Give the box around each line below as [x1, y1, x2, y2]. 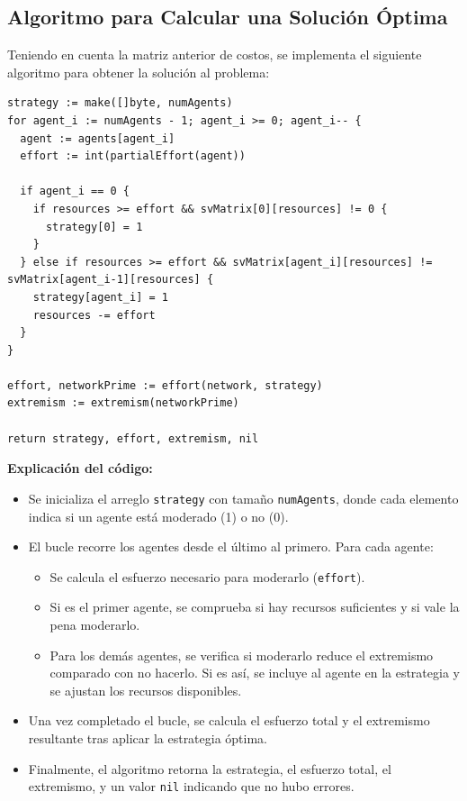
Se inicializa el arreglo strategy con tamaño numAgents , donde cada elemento [28, 488, 459, 507]
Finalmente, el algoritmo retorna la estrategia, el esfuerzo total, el [28, 759, 391, 778]
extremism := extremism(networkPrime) [7, 396, 239, 410]
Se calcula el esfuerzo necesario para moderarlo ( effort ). [49, 567, 365, 586]
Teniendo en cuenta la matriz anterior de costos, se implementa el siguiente [7, 45, 422, 64]
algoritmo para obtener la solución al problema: [7, 62, 270, 81]
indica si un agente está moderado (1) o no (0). [28, 506, 289, 525]
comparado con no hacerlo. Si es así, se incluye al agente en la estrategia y [49, 663, 460, 682]
